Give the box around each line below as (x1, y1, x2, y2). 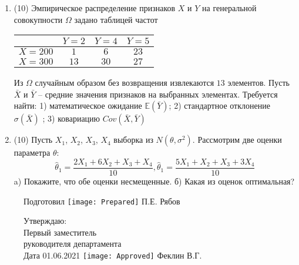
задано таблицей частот (74, 13, 158, 25)
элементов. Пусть (227, 76, 290, 89)
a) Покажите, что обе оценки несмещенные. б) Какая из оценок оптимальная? (14, 175, 295, 187)
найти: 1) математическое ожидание (14, 99, 142, 112)
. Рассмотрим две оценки (192, 133, 282, 146)
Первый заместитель (23, 226, 97, 238)
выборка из (113, 133, 153, 146)
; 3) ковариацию (42, 112, 100, 125)
